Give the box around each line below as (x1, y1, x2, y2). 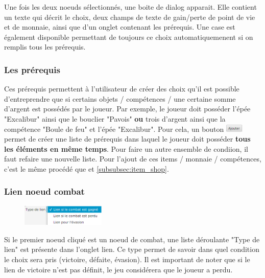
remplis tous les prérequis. (4, 41, 86, 52)
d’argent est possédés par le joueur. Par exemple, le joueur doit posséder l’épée (4, 103, 251, 114)
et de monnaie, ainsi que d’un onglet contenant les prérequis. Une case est (4, 21, 235, 32)
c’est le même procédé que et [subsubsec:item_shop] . (4, 163, 169, 174)
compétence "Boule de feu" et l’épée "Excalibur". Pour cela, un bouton (4, 123, 224, 134)
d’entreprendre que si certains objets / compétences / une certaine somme (4, 93, 236, 104)
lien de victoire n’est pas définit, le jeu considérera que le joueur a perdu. (4, 264, 233, 274)
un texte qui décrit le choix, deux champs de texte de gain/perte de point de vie (4, 11, 255, 22)
